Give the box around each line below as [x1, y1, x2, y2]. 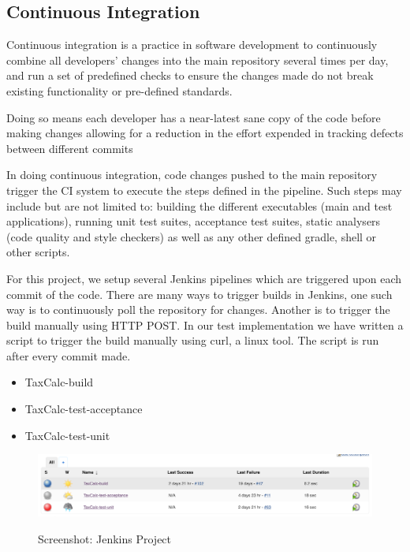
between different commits [6, 140, 133, 156]
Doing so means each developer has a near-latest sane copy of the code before [6, 109, 381, 125]
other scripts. [6, 244, 70, 260]
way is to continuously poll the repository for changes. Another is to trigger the [6, 301, 390, 318]
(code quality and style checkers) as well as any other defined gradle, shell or [6, 228, 377, 244]
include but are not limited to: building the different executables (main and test [6, 197, 393, 214]
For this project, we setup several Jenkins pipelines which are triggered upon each [6, 270, 402, 286]
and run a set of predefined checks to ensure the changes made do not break [6, 67, 374, 84]
